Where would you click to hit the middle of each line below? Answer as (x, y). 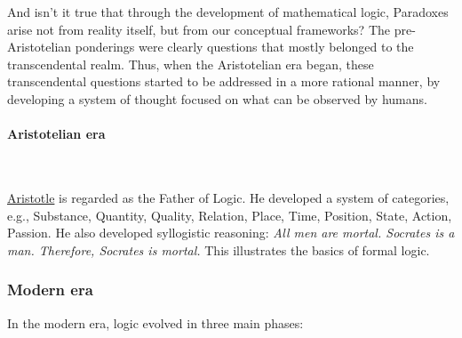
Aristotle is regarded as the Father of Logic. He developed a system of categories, (228, 197)
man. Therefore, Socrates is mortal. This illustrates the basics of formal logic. (219, 249)
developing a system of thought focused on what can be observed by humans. (217, 98)
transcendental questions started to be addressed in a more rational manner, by (224, 81)
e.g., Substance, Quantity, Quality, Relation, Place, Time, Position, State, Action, (230, 215)
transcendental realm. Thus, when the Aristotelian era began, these (191, 64)
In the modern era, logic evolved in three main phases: (155, 322)
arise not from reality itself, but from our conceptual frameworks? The (199, 29)
